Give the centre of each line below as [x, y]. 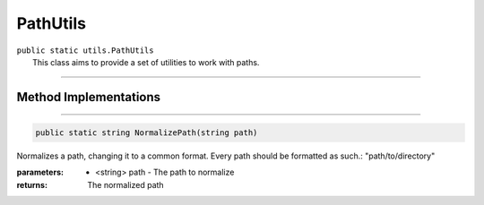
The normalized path [126, 184]
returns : [32, 184]
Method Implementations [89, 97]
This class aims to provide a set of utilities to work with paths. [146, 62]
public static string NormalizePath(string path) [147, 132]
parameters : [40, 172]
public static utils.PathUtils [85, 50]
